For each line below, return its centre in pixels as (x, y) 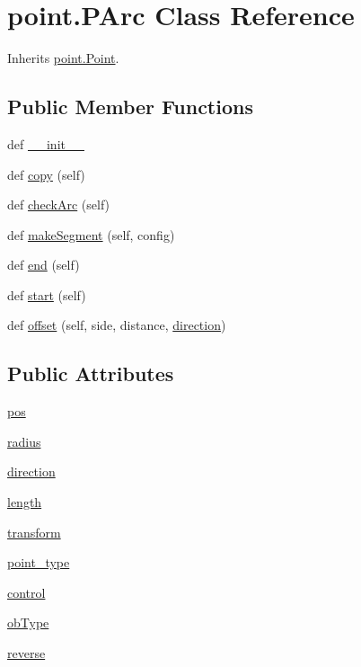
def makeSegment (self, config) (91, 234)
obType (28, 623)
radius (24, 441)
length (25, 502)
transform (34, 532)
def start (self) (47, 294)
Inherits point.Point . (63, 58)
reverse (26, 653)
